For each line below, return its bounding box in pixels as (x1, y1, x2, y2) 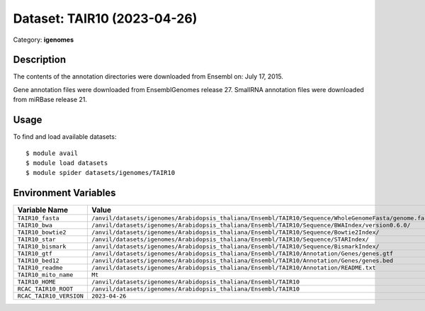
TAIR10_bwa (17, 222, 53, 230)
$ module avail (25, 149, 79, 157)
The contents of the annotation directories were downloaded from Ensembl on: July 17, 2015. (13, 72, 283, 81)
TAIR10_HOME (17, 278, 56, 286)
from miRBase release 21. (13, 96, 88, 104)
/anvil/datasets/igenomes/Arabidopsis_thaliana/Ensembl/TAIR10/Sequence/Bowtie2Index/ (91, 229, 380, 237)
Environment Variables (13, 187, 116, 199)
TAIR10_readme (17, 264, 63, 272)
